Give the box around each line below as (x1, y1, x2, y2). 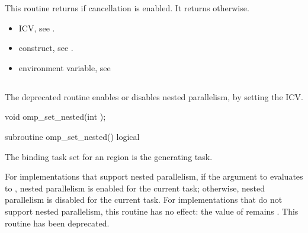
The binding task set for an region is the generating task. (5, 150, 213, 162)
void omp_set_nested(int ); (5, 110, 106, 123)
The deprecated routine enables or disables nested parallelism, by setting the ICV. (5, 90, 303, 103)
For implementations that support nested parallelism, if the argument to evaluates (5, 170, 303, 183)
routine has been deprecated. (5, 216, 110, 229)
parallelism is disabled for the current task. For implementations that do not (5, 193, 283, 206)
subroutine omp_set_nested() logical (5, 130, 140, 142)
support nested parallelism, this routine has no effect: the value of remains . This (5, 205, 299, 217)
